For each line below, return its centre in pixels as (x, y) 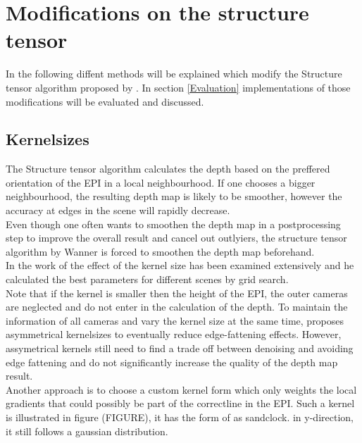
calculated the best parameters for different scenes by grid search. (147, 279)
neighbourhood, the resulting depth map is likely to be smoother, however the (174, 196)
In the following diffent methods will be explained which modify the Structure (174, 74)
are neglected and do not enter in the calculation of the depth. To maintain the (177, 307)
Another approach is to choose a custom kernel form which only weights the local (181, 389)
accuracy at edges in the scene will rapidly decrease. (118, 210)
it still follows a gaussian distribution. (87, 431)
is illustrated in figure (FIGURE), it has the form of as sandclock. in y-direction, (180, 417)
